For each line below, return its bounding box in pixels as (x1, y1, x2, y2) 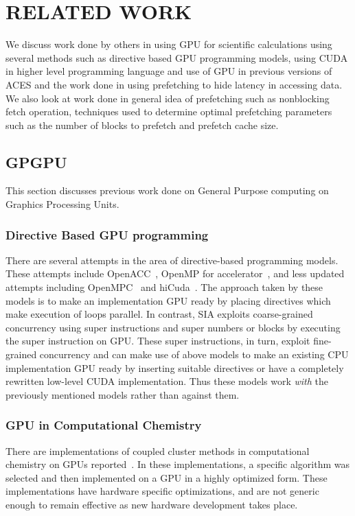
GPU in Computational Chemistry (5, 417, 202, 434)
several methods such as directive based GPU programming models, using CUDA (5, 50, 348, 64)
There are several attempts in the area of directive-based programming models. (5, 253, 339, 267)
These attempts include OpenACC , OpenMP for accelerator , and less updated (5, 266, 345, 281)
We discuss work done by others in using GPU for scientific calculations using (5, 37, 332, 51)
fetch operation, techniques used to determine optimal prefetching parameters (5, 104, 332, 119)
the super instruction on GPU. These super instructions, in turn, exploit (5, 333, 310, 348)
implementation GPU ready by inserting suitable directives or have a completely (5, 360, 344, 375)
